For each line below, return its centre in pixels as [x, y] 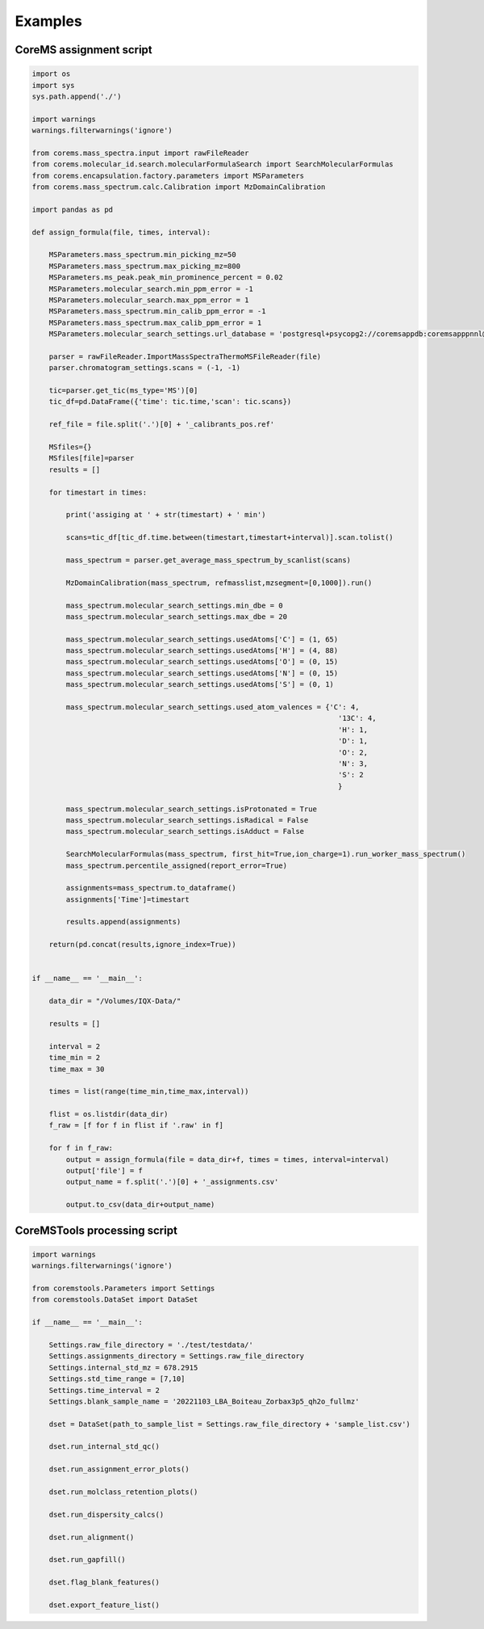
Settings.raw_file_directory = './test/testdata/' [151, 1345]
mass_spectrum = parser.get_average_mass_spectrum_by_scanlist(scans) [208, 560]
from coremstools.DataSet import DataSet [115, 1300]
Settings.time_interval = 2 [104, 1390]
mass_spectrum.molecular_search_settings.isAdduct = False [185, 831]
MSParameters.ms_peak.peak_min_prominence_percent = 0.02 [166, 278]
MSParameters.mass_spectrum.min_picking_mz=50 [143, 255]
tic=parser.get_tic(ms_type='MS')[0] [123, 391]
